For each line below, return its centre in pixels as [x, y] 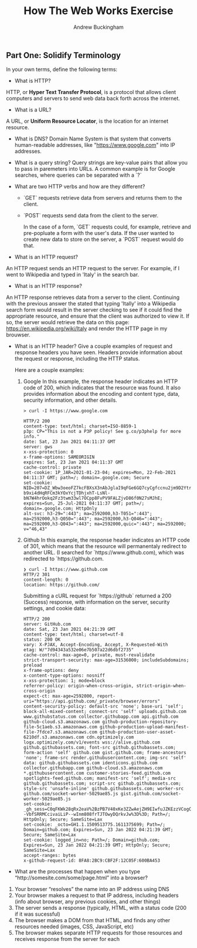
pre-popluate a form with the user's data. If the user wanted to [99, 233]
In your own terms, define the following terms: [62, 69]
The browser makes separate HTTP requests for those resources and [98, 933]
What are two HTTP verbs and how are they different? [80, 187]
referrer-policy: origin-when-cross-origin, [79, 686]
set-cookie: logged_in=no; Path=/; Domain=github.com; [91, 840]
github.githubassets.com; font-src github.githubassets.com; [99, 748]
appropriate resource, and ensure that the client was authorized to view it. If [98, 316]
